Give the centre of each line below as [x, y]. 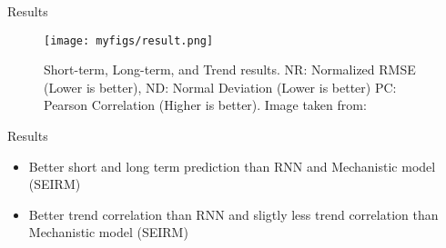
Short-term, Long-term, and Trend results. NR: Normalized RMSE [230, 69]
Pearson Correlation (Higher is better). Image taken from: [205, 105]
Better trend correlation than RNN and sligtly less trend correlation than [233, 214]
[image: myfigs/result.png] [129, 40]
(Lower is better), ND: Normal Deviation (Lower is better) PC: [220, 87]
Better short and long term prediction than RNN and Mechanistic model [232, 166]
